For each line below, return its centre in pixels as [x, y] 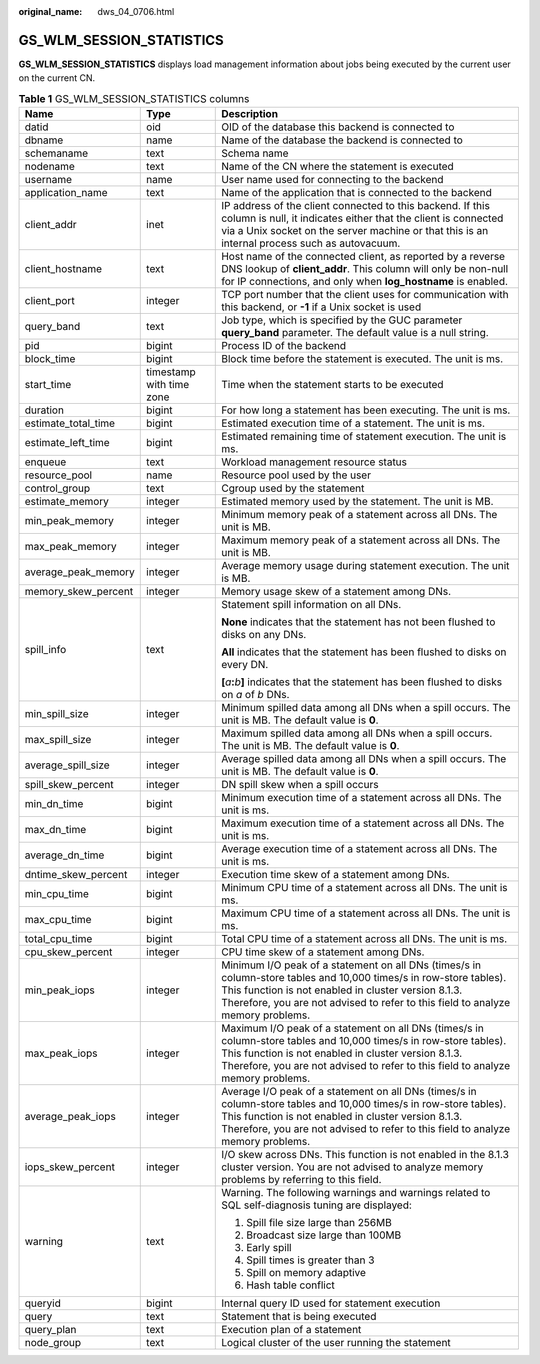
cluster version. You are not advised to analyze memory [352, 1167]
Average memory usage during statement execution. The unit [365, 566]
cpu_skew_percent [68, 952]
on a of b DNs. [255, 695]
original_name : [50, 11]
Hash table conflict [290, 1285]
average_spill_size [67, 765]
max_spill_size [58, 740]
